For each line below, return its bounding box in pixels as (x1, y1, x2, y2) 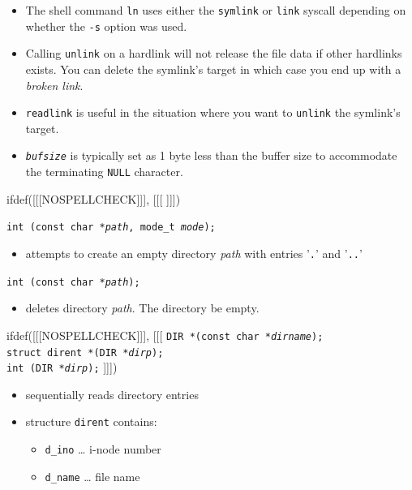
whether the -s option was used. (25, 17, 187, 34)
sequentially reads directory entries (25, 385, 199, 402)
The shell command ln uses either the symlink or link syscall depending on (25, 2, 406, 18)
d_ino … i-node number (45, 441, 161, 458)
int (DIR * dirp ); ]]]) (6, 359, 118, 376)
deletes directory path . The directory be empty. (25, 299, 260, 316)
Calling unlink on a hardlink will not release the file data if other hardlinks (25, 45, 402, 62)
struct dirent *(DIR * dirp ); (6, 346, 164, 359)
